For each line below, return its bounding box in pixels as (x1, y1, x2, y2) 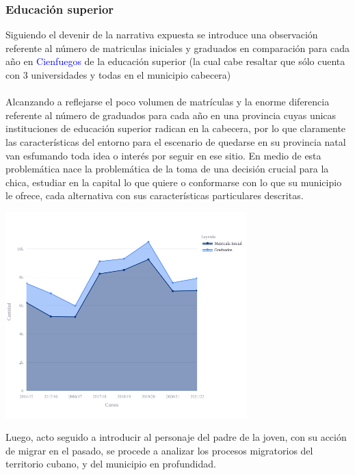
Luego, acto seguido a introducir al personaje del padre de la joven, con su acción (5, 430, 347, 444)
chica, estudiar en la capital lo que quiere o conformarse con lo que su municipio (5, 175, 342, 189)
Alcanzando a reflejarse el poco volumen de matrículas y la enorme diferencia (5, 94, 330, 109)
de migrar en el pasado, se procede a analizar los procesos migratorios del (5, 443, 313, 457)
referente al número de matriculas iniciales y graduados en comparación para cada (5, 40, 350, 55)
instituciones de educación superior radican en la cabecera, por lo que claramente (5, 121, 346, 136)
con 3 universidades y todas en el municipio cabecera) (5, 68, 231, 81)
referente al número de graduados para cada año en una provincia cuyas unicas (5, 107, 337, 122)
